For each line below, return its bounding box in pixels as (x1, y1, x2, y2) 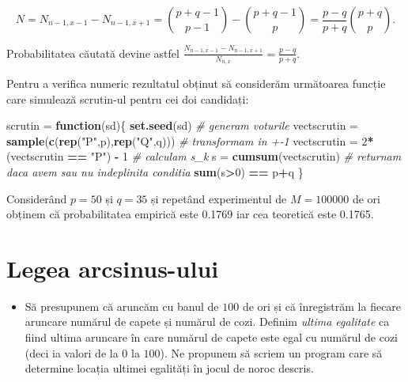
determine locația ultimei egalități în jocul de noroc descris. (25, 360, 314, 376)
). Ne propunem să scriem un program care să (160, 344, 383, 361)
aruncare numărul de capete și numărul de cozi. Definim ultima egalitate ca (25, 313, 390, 330)
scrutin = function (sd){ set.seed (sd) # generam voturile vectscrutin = (6, 117, 358, 134)
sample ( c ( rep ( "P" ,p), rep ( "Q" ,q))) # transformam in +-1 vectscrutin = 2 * (6, 132, 374, 149)
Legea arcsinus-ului (6, 252, 219, 284)
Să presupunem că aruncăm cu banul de (25, 297, 219, 314)
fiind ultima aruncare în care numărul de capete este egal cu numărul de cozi (25, 329, 398, 346)
